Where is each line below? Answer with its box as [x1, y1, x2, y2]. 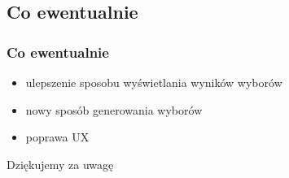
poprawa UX [25, 128, 90, 145]
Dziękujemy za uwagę [7, 155, 114, 172]
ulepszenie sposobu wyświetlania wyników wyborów [25, 74, 282, 90]
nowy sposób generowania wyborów [25, 101, 203, 118]
